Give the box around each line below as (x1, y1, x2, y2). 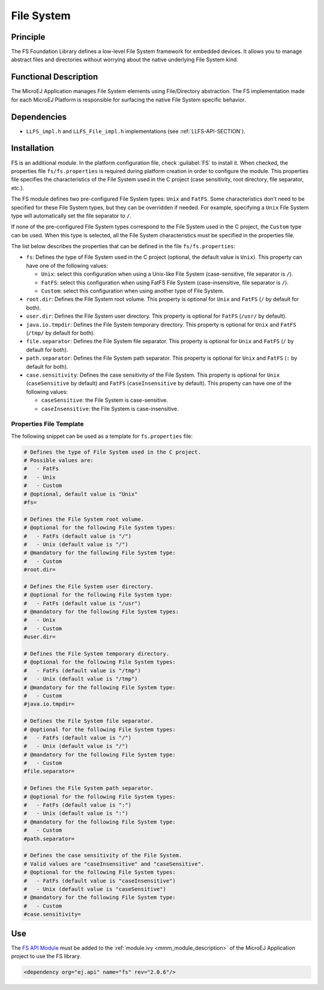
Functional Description (11, 72, 98, 82)
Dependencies (11, 112, 67, 122)
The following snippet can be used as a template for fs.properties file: (11, 433, 193, 440)
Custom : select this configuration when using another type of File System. (41, 287, 224, 294)
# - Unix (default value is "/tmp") (23, 676, 138, 682)
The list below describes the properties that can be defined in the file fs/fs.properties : (11, 243, 236, 250)
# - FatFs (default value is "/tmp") (23, 667, 141, 674)
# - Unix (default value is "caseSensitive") (23, 885, 166, 892)
